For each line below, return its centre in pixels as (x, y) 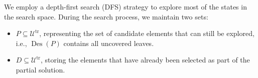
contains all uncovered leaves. (109, 43)
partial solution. (40, 69)
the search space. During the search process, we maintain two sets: (106, 16)
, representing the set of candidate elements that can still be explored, (147, 33)
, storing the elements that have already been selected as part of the (145, 60)
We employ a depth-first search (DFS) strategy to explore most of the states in (125, 6)
